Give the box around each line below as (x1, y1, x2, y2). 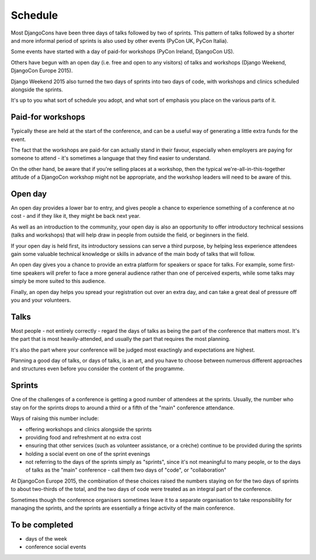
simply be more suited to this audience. (11, 278, 106, 285)
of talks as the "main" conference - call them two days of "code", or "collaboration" (25, 466, 226, 474)
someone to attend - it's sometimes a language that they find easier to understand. (11, 155, 211, 162)
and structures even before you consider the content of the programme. (11, 365, 184, 372)
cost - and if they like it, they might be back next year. (11, 213, 140, 220)
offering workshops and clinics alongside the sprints (25, 425, 152, 433)
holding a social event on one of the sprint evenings (25, 450, 150, 457)
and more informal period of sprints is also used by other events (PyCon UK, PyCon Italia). (11, 37, 228, 44)
